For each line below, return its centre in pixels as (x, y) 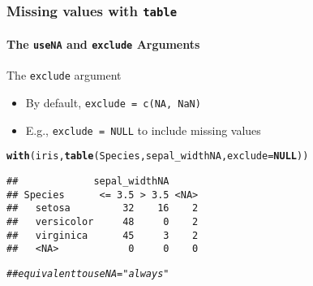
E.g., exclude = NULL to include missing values (143, 130)
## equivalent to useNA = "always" (88, 273)
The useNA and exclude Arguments (103, 44)
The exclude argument (64, 75)
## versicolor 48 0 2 (103, 221)
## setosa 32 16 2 (103, 208)
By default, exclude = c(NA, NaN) (113, 102)
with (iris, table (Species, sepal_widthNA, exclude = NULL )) (158, 156)
